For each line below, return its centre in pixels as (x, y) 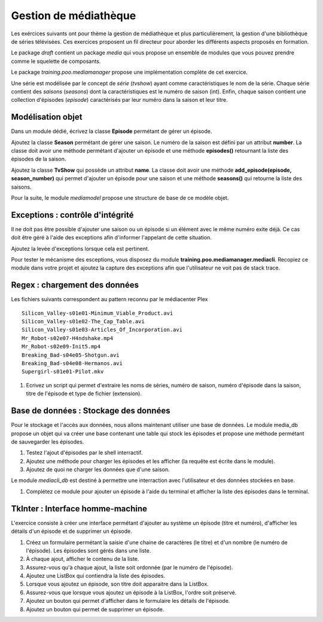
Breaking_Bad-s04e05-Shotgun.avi (71, 355)
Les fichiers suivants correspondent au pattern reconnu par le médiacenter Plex (109, 299)
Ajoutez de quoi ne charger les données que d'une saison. (98, 469)
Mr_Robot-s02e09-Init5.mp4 (61, 347)
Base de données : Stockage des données (91, 411)
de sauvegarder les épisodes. (48, 442)
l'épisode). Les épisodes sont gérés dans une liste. (89, 550)
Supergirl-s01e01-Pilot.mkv (63, 372)
